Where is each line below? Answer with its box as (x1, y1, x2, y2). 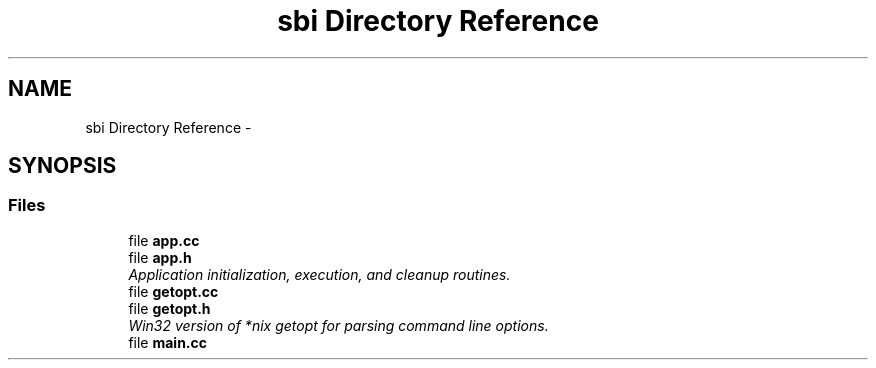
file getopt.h (128, 299, 211, 317)
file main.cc (128, 333, 208, 351)
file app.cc (128, 231, 200, 249)
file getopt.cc (128, 282, 219, 300)
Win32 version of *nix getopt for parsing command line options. (128, 316, 549, 334)
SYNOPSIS (8, 153, 117, 179)
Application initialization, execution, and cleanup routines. (128, 265, 511, 283)
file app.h (128, 248, 192, 266)
